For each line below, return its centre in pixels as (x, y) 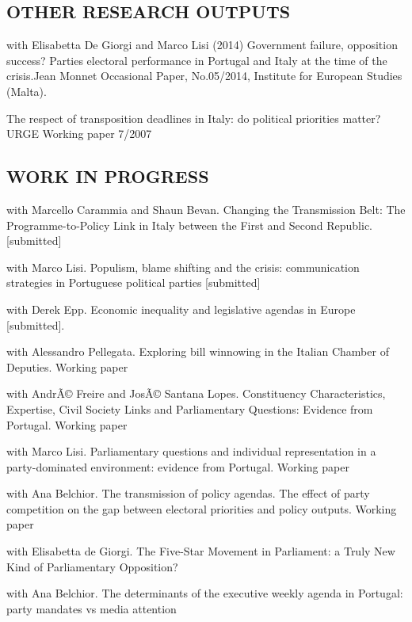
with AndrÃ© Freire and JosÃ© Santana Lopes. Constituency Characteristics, (196, 393)
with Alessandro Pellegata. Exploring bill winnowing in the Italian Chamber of (198, 351)
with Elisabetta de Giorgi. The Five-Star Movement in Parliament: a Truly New (201, 551)
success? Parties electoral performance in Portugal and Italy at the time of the (197, 60)
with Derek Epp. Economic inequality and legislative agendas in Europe (181, 309)
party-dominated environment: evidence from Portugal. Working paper (178, 466)
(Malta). (27, 91)
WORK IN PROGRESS (108, 176)
